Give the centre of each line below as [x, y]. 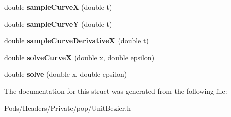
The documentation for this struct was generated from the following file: [116, 91]
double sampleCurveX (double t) [58, 7]
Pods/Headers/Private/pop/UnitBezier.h [67, 108]
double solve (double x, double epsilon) [66, 74]
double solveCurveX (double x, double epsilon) [79, 57]
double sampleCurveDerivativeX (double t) [76, 40]
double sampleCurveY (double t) [58, 23]
